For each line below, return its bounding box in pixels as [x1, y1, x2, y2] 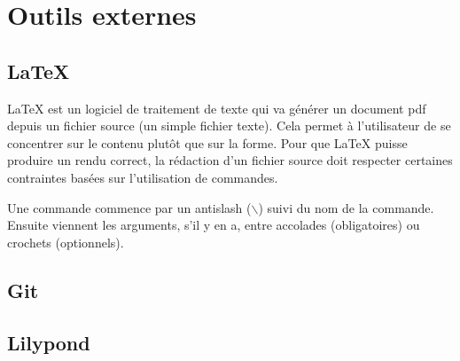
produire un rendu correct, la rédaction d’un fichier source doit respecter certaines [7, 151, 453, 169]
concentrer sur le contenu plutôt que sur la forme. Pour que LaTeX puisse [7, 133, 408, 152]
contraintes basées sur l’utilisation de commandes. [7, 168, 278, 186]
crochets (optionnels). [7, 232, 124, 251]
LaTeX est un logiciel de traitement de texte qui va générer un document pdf [7, 98, 426, 117]
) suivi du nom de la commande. [258, 198, 434, 216]
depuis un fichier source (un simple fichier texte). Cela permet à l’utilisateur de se [7, 116, 451, 135]
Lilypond [7, 328, 90, 356]
